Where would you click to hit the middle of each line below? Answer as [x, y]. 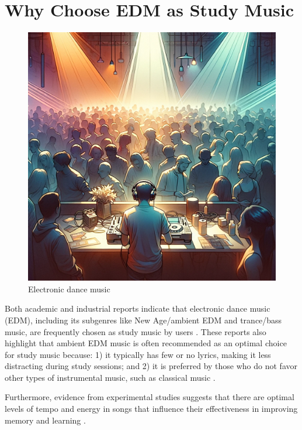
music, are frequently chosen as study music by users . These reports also [136, 331]
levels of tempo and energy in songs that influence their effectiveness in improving [151, 409]
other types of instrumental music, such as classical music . [110, 377]
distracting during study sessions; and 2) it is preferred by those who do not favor [151, 366]
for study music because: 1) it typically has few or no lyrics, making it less [138, 354]
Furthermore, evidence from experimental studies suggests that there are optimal [150, 397]
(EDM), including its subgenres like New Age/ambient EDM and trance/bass [143, 320]
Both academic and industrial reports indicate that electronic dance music [138, 308]
